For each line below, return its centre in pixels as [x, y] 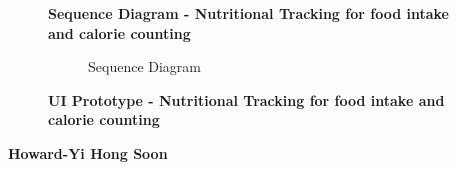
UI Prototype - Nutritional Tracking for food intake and [246, 99]
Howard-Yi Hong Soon [88, 152]
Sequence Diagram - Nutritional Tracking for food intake [248, 13]
